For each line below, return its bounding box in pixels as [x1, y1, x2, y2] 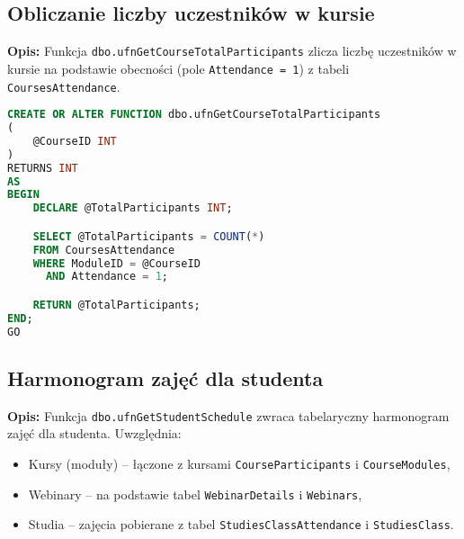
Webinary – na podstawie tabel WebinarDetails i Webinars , [28, 484, 362, 503]
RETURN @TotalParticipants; [32, 298, 201, 311]
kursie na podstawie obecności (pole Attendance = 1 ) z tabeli [7, 58, 350, 77]
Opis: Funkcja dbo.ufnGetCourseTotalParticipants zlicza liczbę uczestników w [7, 41, 457, 60]
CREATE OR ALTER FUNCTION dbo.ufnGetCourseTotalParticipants [7, 108, 381, 121]
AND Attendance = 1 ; [45, 270, 169, 283]
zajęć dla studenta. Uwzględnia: [7, 424, 182, 443]
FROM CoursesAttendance [32, 243, 175, 256]
